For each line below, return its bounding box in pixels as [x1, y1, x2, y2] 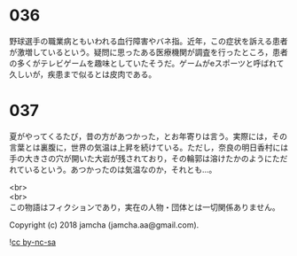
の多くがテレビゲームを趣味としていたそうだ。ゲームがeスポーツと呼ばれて [9, 58, 285, 68]
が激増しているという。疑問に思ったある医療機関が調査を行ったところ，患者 [9, 46, 288, 58]
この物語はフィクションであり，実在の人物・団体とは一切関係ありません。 [9, 201, 281, 213]
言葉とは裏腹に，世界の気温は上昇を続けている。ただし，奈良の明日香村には [9, 142, 289, 152]
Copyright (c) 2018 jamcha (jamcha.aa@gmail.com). [9, 219, 199, 230]
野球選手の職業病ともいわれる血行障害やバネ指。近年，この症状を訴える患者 [9, 35, 288, 46]
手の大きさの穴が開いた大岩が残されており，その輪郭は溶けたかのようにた [9, 152, 281, 164]
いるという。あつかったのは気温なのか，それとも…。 [24, 164, 217, 175]
